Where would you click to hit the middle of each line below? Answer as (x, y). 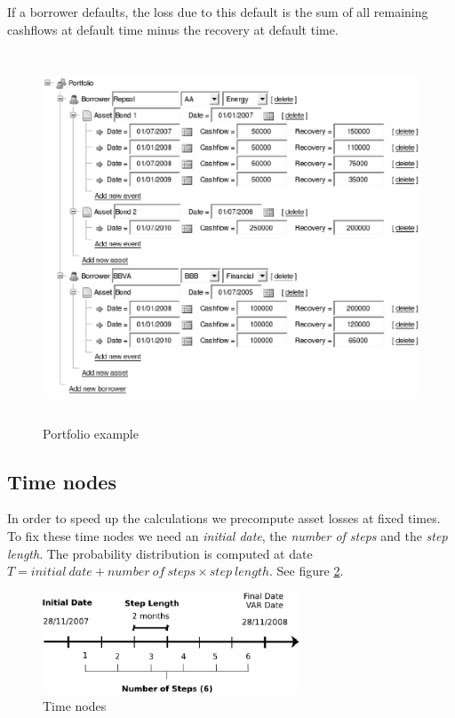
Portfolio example (91, 433)
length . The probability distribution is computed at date (160, 553)
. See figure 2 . (307, 571)
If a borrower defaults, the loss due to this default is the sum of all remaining (218, 12)
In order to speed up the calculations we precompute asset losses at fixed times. (224, 518)
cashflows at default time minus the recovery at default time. (173, 29)
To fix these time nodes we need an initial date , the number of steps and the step (227, 535)
